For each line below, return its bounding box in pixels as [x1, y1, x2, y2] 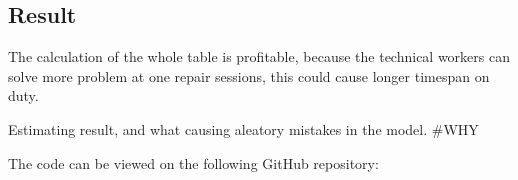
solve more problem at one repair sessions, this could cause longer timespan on [8, 65, 490, 86]
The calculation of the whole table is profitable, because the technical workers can [8, 46, 510, 67]
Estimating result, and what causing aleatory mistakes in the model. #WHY [8, 118, 479, 139]
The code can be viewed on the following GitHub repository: [8, 152, 379, 173]
